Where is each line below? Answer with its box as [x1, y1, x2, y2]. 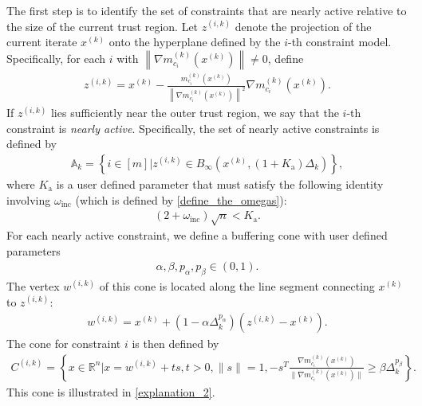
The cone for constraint [6, 335, 121, 352]
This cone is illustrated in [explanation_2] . [6, 383, 215, 400]
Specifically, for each [6, 50, 106, 67]
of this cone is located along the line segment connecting [99, 278, 375, 295]
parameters [6, 242, 61, 259]
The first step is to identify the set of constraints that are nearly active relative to [6, 2, 407, 18]
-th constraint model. [288, 33, 392, 50]
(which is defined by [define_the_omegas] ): [75, 191, 287, 208]
